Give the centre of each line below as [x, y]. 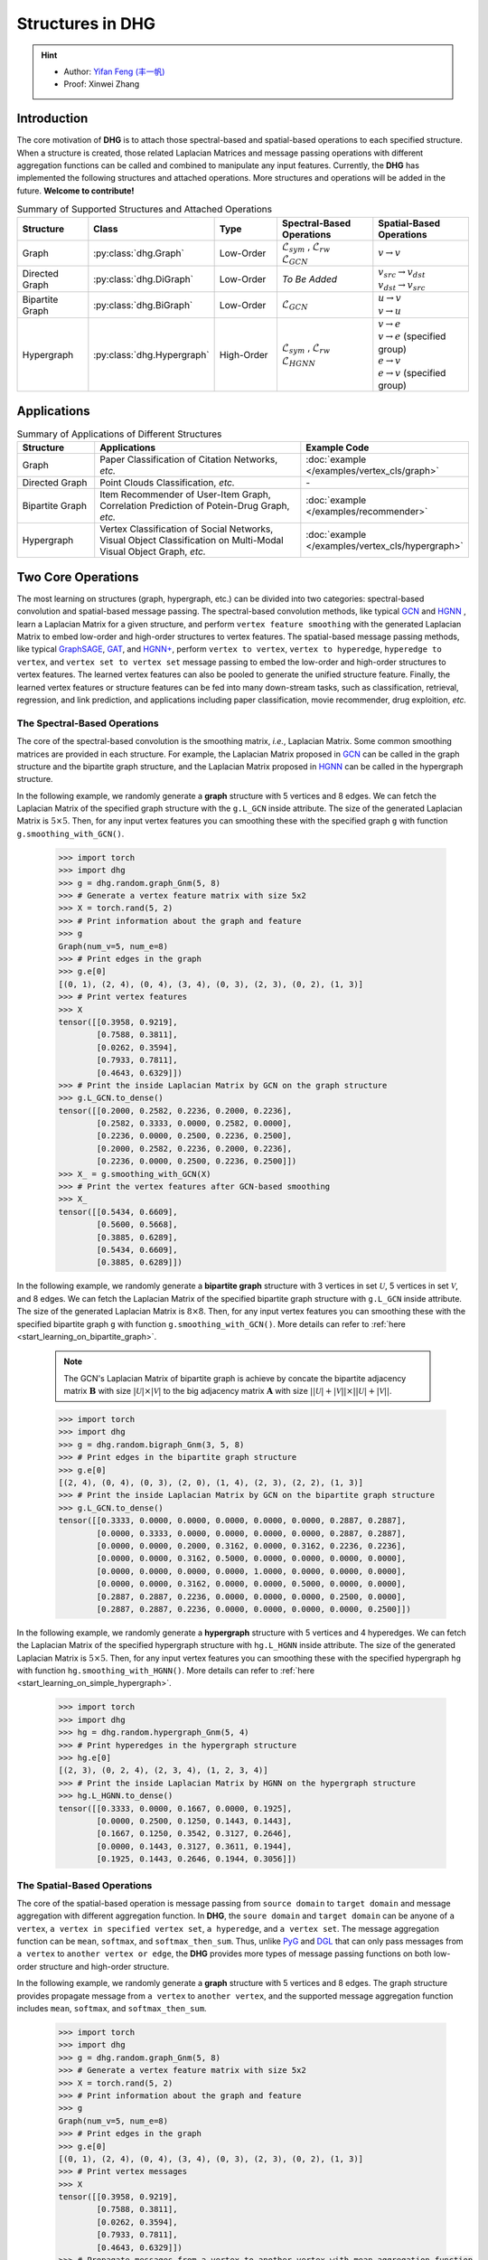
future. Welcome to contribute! [75, 191]
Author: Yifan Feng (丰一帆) [114, 71]
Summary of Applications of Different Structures [119, 434]
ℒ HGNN [299, 361]
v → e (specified [412, 336]
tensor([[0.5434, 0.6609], [118, 1212]
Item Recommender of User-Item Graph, [185, 494]
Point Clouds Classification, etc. [167, 483]
